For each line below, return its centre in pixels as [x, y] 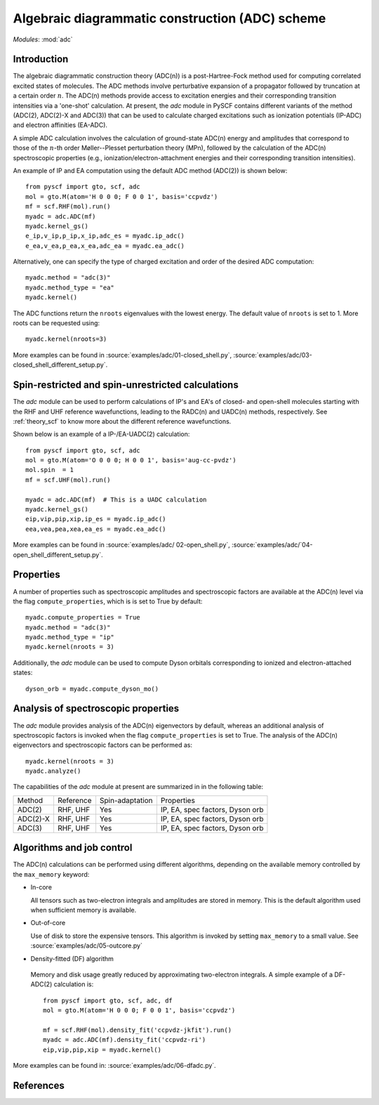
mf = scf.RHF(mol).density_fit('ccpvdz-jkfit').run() [137, 1030]
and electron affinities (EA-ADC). [60, 125]
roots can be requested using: [56, 323]
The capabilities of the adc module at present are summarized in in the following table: [138, 787]
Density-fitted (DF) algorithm [72, 958]
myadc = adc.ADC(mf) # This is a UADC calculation [116, 499]
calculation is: [74, 984]
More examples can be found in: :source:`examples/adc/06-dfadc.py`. [115, 1066]
